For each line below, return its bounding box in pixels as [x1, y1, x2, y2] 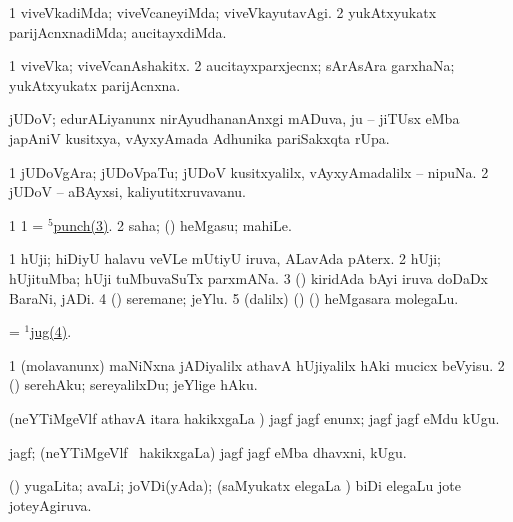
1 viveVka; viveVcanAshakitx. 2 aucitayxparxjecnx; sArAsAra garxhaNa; [9, 55, 455, 76]
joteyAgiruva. [9, 494, 92, 515]
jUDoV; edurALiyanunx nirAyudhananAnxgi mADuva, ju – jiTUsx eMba [9, 108, 460, 129]
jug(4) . [30, 321, 72, 342]
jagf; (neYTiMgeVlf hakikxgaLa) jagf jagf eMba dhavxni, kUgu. [9, 441, 407, 462]
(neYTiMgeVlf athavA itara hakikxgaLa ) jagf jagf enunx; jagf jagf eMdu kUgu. [9, 407, 500, 428]
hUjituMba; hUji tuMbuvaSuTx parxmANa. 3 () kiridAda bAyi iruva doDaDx [9, 267, 488, 288]
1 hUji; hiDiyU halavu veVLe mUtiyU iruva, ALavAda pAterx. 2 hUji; [9, 248, 441, 269]
